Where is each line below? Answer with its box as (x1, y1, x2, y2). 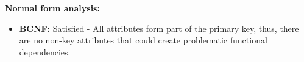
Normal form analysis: (5, 2, 100, 14)
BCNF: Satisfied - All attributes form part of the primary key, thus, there (19, 22, 299, 34)
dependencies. (19, 45, 71, 58)
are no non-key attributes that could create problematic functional (19, 34, 267, 46)
